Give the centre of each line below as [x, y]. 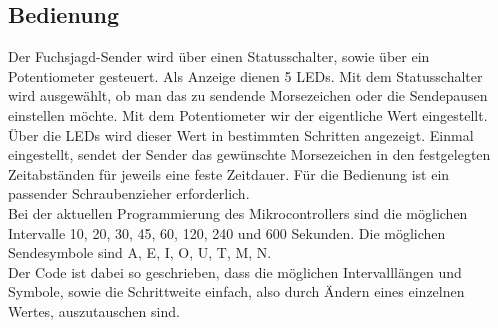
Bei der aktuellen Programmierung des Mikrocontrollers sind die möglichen [238, 212]
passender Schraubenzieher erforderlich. [129, 193]
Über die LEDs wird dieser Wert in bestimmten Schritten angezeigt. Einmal [241, 134]
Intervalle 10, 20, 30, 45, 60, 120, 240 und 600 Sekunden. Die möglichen [227, 232]
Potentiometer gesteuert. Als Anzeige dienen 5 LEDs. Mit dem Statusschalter [245, 75]
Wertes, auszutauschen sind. [94, 310]
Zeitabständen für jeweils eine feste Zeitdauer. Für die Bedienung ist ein [229, 173]
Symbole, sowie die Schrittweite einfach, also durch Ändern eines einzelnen [236, 291]
